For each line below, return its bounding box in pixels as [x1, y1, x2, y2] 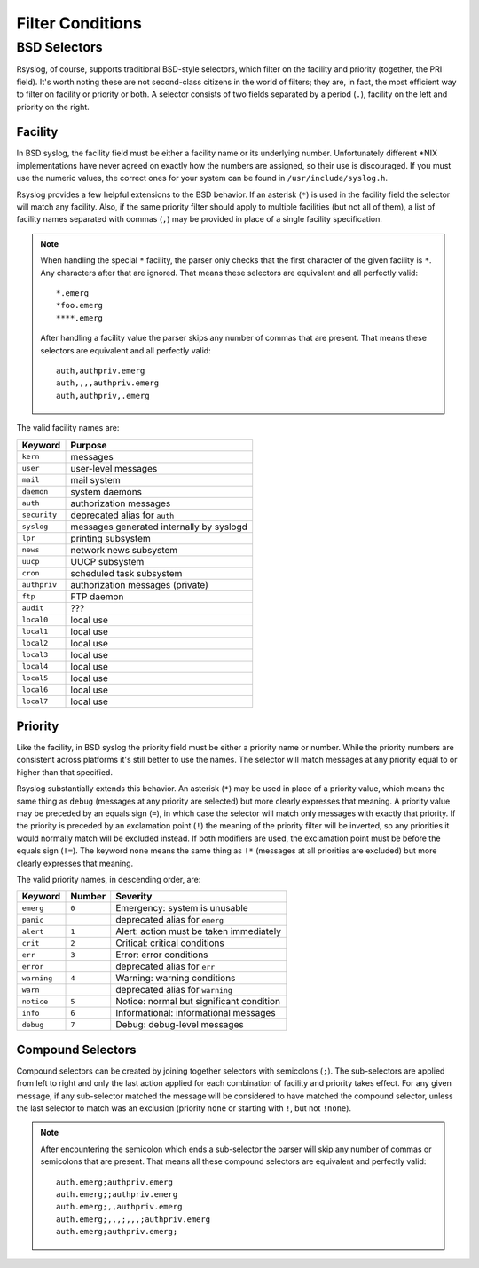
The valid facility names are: [16, 423, 120, 433]
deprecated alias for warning [115, 984, 232, 996]
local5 [21, 673, 49, 683]
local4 [21, 662, 49, 670]
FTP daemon [70, 590, 124, 603]
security [21, 511, 58, 519]
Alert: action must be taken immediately [115, 925, 281, 938]
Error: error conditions [115, 948, 208, 961]
